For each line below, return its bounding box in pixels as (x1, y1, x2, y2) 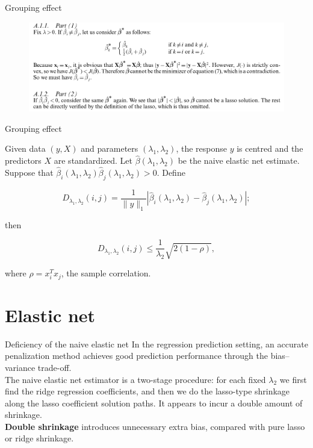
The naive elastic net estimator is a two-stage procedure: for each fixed (5, 373, 266, 385)
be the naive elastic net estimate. (178, 154, 300, 167)
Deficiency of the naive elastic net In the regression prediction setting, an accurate (5, 337, 308, 350)
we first (279, 373, 307, 385)
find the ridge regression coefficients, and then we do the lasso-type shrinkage (5, 385, 290, 397)
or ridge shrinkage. (5, 432, 74, 444)
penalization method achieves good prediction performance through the (5, 349, 268, 362)
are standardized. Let (54, 154, 132, 167)
